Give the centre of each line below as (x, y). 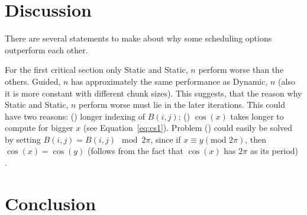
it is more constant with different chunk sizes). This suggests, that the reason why (153, 93)
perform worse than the (241, 70)
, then (256, 139)
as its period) (274, 151)
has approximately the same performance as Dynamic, (169, 81)
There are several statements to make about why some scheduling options (138, 38)
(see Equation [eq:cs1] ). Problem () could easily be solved (188, 128)
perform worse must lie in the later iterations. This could (182, 105)
